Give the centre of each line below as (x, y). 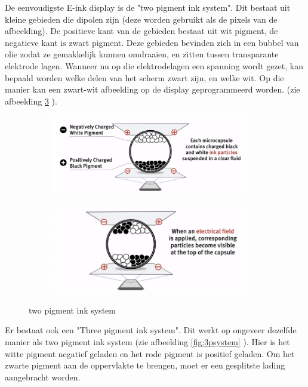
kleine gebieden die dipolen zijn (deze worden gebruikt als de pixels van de (141, 19)
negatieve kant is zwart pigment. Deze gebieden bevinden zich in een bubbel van (152, 42)
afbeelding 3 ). (31, 101)
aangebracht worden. (43, 377)
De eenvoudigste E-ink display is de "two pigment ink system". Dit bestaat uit (148, 7)
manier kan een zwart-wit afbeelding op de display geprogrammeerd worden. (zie (153, 89)
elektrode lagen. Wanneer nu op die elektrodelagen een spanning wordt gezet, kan (154, 65)
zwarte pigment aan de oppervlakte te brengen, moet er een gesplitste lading (145, 365)
